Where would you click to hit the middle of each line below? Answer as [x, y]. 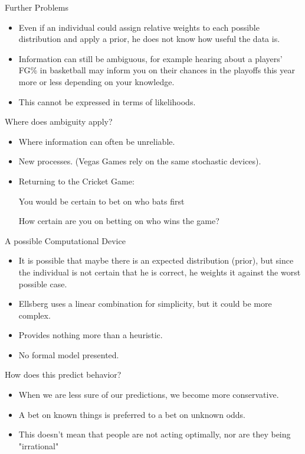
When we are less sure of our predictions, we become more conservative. [149, 395]
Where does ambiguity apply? [59, 121]
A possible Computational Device [65, 240]
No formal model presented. [69, 354]
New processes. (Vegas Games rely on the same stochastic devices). [140, 161]
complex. [35, 315]
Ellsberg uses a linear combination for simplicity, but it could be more [145, 304]
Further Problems [37, 7]
